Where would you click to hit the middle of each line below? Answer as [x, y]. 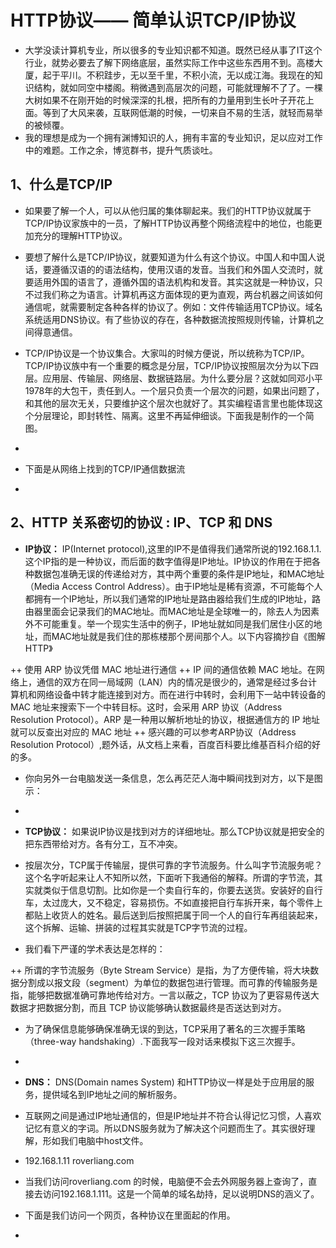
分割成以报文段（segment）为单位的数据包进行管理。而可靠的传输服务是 [168, 982]
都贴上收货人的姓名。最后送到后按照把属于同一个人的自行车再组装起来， [173, 915]
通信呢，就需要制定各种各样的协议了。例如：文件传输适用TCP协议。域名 [173, 307]
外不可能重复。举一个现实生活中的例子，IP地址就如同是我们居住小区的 [169, 623]
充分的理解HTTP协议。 [80, 235]
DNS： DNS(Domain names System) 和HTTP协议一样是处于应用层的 [165, 1082]
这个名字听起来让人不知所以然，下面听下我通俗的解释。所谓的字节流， [169, 877]
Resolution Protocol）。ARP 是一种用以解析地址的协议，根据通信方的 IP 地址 [165, 719]
